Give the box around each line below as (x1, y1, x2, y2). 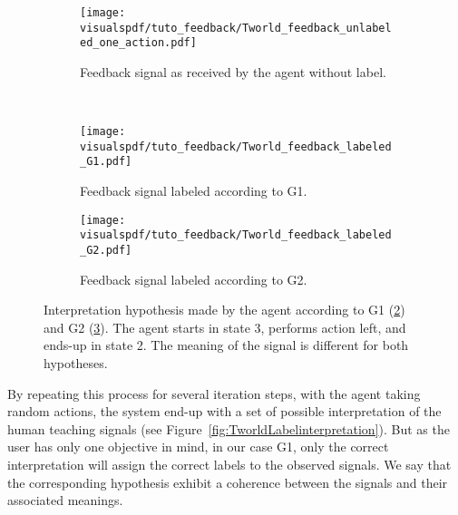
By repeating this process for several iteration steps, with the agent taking (7, 384, 421, 403)
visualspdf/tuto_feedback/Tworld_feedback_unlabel (80, 21, 392, 34)
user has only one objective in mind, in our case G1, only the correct (7, 437, 389, 456)
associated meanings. (7, 491, 123, 510)
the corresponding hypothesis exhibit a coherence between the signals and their (7, 472, 448, 491)
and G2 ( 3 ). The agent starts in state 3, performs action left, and (44, 317, 406, 336)
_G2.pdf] (80, 244, 132, 257)
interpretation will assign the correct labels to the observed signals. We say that (7, 455, 452, 474)
